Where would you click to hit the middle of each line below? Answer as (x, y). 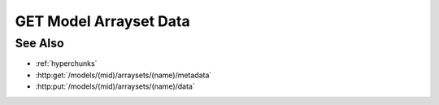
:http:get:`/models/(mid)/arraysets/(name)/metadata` (124, 75)
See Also (39, 43)
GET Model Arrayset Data (102, 21)
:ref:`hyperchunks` (66, 63)
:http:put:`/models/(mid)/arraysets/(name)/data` (115, 86)
